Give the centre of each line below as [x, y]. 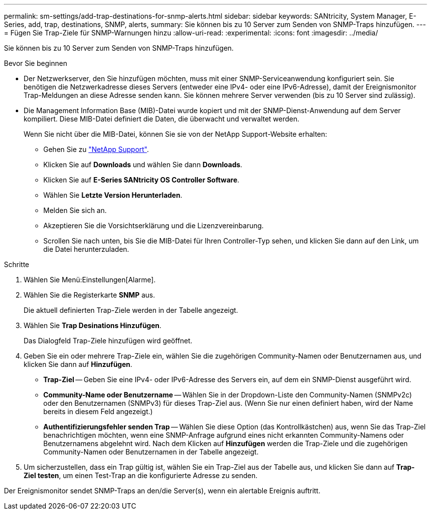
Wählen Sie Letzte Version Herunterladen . [113, 195]
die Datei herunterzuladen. [86, 249]
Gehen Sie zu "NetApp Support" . [96, 149]
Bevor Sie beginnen [36, 63]
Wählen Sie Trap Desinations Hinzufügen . [93, 325]
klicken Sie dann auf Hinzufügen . [78, 364]
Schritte [17, 264]
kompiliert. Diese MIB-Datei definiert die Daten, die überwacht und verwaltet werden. [162, 119]
